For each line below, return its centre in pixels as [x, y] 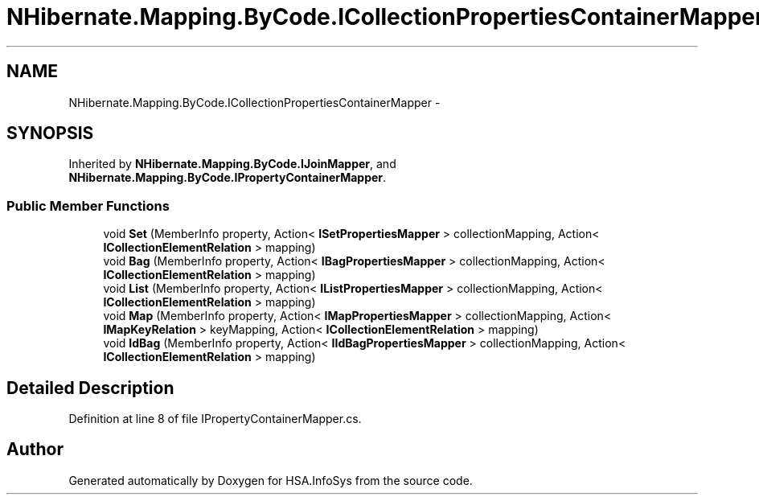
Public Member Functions [88, 205]
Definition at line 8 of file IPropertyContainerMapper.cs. [215, 419]
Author [35, 450]
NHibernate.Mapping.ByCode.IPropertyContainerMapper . [228, 178]
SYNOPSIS [50, 133]
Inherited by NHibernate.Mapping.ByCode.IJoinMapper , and [232, 164]
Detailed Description [90, 388]
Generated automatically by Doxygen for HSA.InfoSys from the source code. [271, 480]
